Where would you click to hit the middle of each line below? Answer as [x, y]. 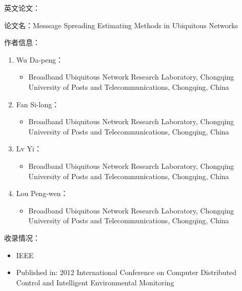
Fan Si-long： [38, 104]
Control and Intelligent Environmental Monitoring [95, 282]
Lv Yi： [29, 149]
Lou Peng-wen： [42, 193]
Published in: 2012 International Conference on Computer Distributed [126, 272]
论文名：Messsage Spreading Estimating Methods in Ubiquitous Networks [121, 25]
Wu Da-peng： [40, 59]
